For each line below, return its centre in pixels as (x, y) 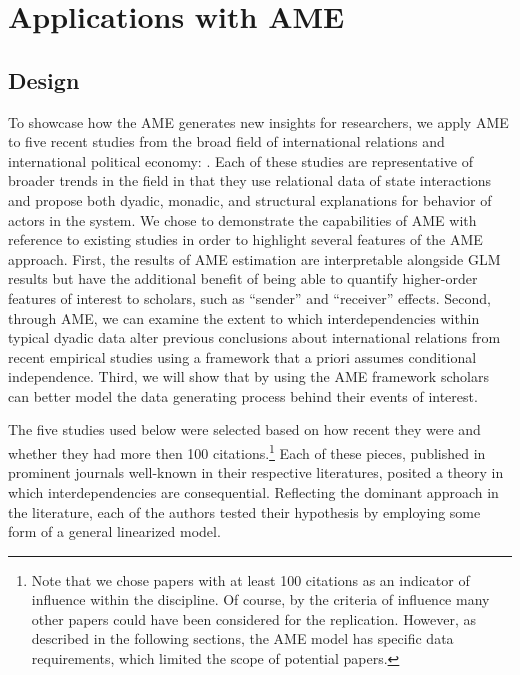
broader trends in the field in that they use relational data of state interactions (250, 180)
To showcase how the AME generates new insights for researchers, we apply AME (258, 121)
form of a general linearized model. (114, 531)
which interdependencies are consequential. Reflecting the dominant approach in (253, 491)
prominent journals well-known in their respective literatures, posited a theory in (256, 472)
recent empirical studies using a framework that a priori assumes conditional (242, 356)
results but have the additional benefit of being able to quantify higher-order (243, 278)
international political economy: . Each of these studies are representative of (240, 160)
